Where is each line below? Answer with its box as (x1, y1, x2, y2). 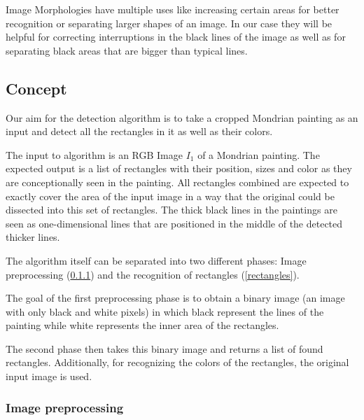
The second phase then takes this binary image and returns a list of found (6, 341, 323, 356)
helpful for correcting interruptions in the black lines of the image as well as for (6, 29, 346, 44)
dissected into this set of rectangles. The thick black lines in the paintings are (6, 202, 337, 217)
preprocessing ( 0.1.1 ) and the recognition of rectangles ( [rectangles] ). (6, 267, 300, 281)
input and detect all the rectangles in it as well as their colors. (6, 124, 273, 139)
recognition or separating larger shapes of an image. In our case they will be (6, 15, 332, 30)
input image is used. (6, 369, 92, 384)
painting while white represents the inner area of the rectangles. (6, 318, 279, 332)
